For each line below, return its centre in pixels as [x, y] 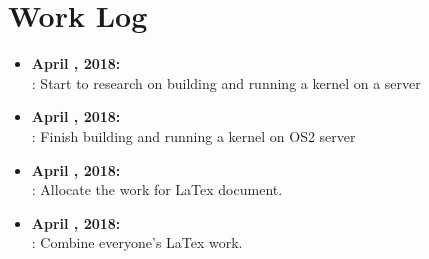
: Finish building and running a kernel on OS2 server [193, 135]
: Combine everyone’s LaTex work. [137, 242]
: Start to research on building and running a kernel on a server [226, 82]
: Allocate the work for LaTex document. [157, 189]
